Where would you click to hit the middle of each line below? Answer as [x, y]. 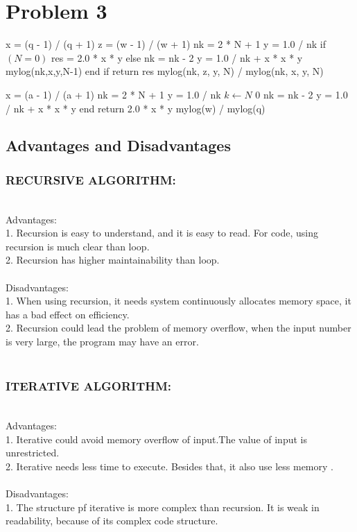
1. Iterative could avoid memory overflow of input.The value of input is [156, 439]
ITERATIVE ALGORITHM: [89, 386]
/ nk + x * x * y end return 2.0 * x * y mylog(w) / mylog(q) [136, 108]
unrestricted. [33, 453]
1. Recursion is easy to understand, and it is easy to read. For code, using [162, 233]
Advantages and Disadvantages [118, 145]
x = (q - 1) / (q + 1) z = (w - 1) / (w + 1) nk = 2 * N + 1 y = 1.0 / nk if [166, 44]
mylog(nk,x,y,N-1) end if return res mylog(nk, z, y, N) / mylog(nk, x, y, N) [165, 71]
